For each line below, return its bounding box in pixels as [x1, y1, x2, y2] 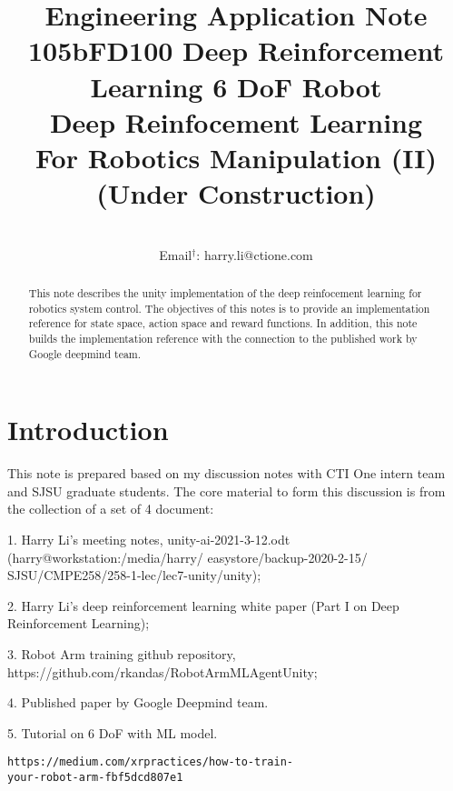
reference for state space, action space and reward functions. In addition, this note [28, 315, 418, 331]
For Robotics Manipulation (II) [35, 138, 437, 175]
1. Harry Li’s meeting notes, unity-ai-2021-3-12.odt [7, 530, 291, 549]
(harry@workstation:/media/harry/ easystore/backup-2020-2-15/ [7, 547, 368, 566]
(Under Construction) [96, 175, 376, 212]
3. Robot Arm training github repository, [7, 645, 236, 664]
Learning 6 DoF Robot [90, 67, 382, 105]
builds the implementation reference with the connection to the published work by [28, 331, 418, 346]
